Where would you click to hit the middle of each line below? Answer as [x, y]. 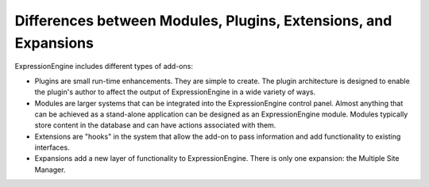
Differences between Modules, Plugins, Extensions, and [203, 21]
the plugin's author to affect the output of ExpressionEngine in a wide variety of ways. [175, 92]
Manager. [50, 170]
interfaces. [52, 147]
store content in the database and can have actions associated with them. [155, 125]
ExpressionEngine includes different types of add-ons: [104, 67]
